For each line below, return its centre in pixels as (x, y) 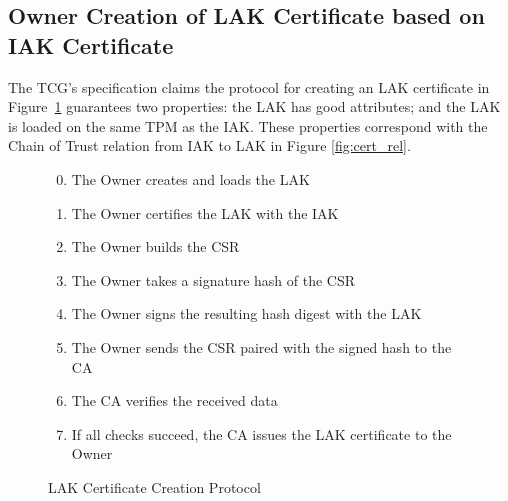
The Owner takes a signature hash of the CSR (213, 279)
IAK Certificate (91, 44)
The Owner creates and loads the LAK (190, 178)
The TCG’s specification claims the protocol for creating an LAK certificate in (249, 86)
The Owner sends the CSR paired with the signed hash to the (261, 346)
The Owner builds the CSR (155, 246)
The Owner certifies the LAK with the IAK (205, 212)
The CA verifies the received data (174, 400)
